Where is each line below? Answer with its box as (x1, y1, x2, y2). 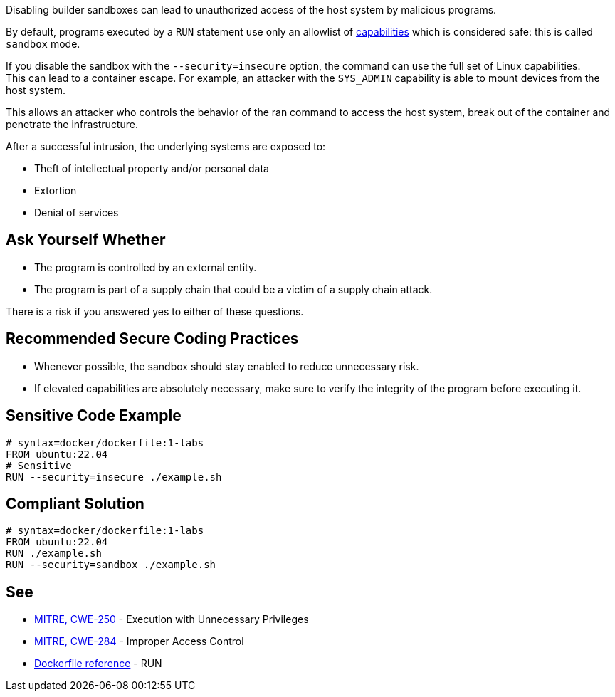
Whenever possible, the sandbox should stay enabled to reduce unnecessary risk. (34, 360, 419, 372)
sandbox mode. (6, 38, 80, 50)
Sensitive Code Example (6, 407, 182, 425)
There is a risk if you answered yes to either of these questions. (6, 305, 304, 318)
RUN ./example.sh (6, 547, 102, 560)
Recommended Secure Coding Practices (6, 330, 299, 348)
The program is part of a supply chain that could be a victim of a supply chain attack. (34, 283, 433, 295)
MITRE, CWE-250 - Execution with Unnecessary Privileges (34, 613, 309, 626)
